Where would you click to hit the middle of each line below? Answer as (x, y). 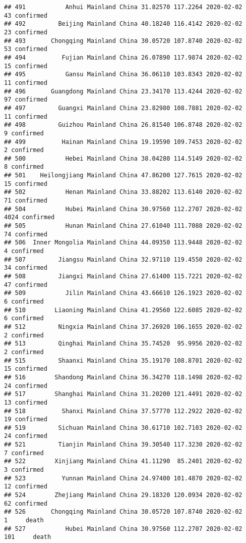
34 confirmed (26, 268)
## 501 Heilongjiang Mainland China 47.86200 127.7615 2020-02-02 (123, 176)
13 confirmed (26, 402)
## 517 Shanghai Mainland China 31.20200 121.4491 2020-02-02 (123, 394)
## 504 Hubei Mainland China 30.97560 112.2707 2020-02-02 (123, 209)
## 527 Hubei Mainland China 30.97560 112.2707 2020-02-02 (123, 529)
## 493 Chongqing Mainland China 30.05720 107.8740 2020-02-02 (123, 41)
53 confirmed (26, 49)
